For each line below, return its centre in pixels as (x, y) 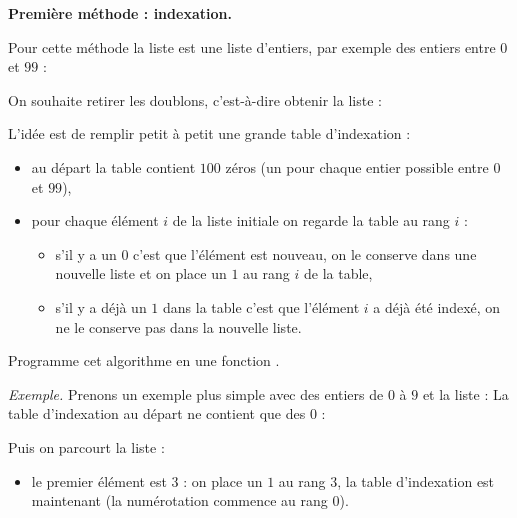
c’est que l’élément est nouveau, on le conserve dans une (305, 253)
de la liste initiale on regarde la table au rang (311, 220)
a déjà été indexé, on (437, 306)
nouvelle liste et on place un (141, 273)
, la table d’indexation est (416, 480)
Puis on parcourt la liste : (86, 446)
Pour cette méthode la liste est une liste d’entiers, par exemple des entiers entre (252, 46)
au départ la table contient (113, 166)
